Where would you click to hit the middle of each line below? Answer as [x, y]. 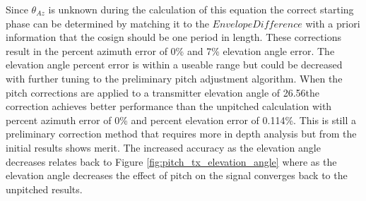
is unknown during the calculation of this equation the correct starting [201, 9]
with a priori [333, 23]
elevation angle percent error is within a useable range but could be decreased [174, 65]
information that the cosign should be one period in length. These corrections [173, 37]
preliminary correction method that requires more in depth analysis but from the [181, 134]
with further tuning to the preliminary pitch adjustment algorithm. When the [174, 78]
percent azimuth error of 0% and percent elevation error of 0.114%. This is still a [181, 120]
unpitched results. [44, 189]
